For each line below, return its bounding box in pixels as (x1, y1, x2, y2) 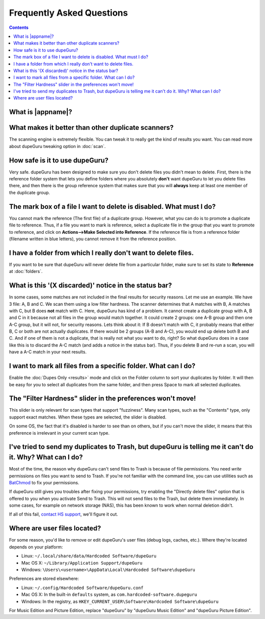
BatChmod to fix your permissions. (9, 479, 79, 485)
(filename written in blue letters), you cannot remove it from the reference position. (9, 236, 177, 242)
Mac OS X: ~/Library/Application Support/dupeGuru (21, 560, 142, 566)
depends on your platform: (9, 544, 63, 550)
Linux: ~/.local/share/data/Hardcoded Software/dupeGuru (21, 553, 157, 559)
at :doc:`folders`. (9, 269, 43, 274)
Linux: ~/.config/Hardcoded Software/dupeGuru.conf (21, 585, 144, 591)
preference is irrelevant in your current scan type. (9, 430, 110, 436)
